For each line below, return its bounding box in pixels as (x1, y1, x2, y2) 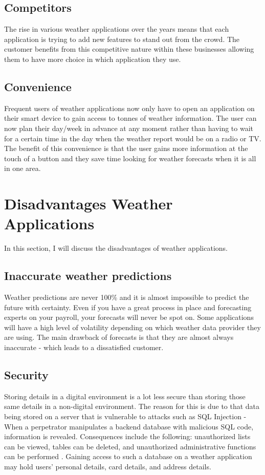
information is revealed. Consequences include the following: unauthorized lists (4, 431, 251, 442)
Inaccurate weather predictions (4, 268, 172, 284)
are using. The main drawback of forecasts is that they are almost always (4, 332, 234, 342)
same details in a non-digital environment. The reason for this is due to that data (4, 401, 260, 412)
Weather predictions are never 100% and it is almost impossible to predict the (4, 292, 249, 303)
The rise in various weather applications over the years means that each (4, 24, 229, 34)
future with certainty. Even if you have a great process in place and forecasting (4, 301, 252, 312)
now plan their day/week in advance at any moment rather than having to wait (4, 122, 254, 133)
